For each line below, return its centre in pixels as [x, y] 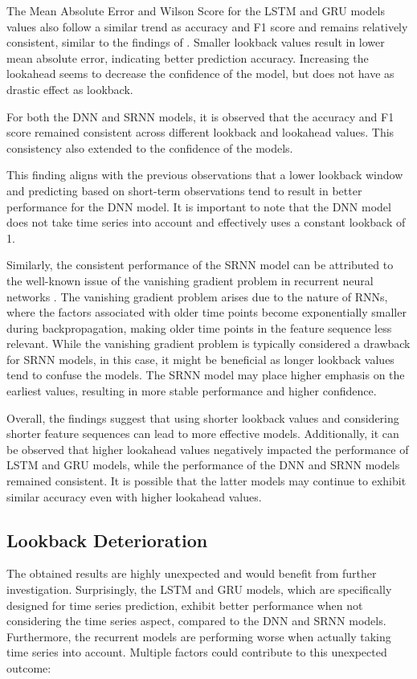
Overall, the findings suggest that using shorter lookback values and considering [203, 417]
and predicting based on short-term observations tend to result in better [184, 190]
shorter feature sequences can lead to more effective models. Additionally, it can [203, 434]
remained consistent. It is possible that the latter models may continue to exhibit [206, 481]
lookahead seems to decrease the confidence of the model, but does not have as [200, 74]
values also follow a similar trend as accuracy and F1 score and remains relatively [207, 26]
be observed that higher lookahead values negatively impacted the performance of [208, 449]
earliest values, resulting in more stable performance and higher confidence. [192, 391]
